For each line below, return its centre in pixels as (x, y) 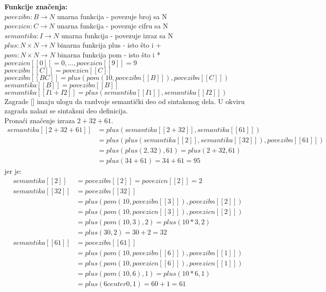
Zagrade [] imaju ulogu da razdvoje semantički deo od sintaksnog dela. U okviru (125, 101)
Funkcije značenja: (36, 6)
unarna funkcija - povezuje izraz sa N (117, 35)
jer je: (13, 171)
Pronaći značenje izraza (40, 120)
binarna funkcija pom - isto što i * (109, 54)
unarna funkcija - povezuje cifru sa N (112, 26)
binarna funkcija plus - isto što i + (109, 45)
